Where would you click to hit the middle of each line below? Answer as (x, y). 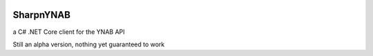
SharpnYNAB (41, 15)
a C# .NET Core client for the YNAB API (69, 32)
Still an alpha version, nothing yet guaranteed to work (89, 44)
